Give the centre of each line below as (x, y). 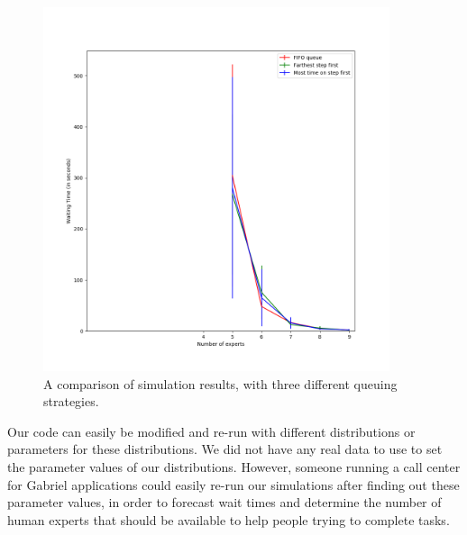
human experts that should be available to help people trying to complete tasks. (229, 519)
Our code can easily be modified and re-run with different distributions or (211, 431)
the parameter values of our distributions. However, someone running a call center (234, 467)
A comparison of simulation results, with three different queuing (220, 383)
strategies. (71, 401)
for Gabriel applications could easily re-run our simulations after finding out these (233, 484)
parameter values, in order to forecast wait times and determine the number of (224, 502)
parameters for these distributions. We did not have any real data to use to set (225, 449)
